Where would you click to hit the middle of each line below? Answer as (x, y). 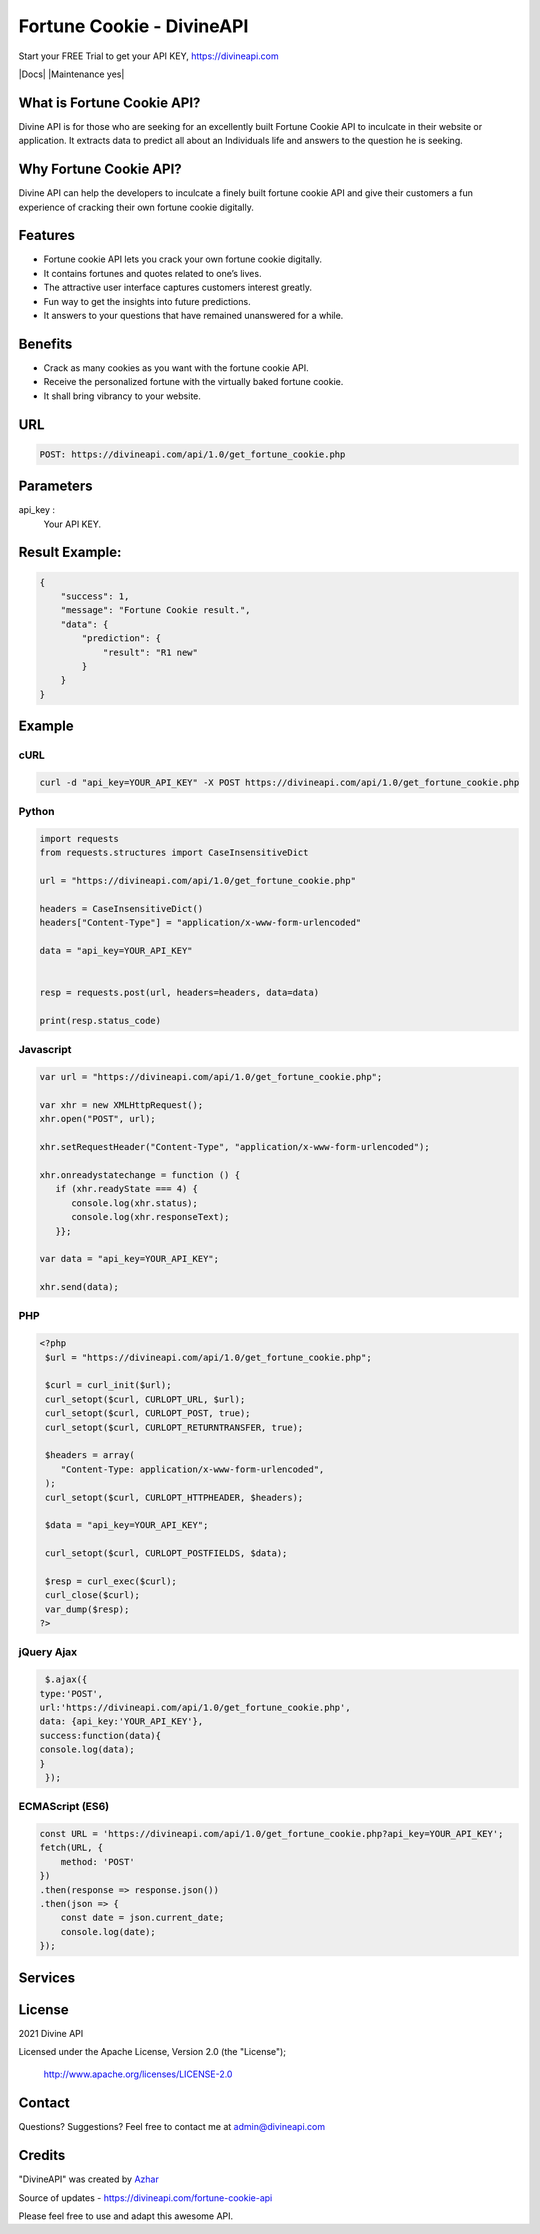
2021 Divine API (51, 2033)
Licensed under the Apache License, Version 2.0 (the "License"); (152, 2052)
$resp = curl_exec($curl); (111, 1581)
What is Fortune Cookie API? (109, 102)
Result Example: (70, 552)
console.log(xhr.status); (135, 1203)
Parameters (55, 486)
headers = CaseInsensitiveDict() (121, 908)
